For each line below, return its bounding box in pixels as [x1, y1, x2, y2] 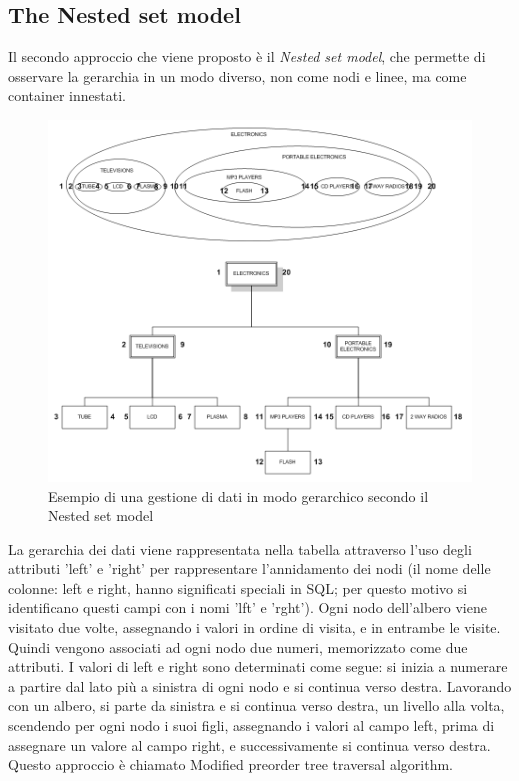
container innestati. [8, 85, 126, 106]
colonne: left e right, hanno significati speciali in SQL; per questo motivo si [8, 577, 468, 598]
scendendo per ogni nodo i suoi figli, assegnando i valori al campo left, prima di [8, 715, 495, 736]
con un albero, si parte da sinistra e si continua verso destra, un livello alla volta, [8, 695, 505, 716]
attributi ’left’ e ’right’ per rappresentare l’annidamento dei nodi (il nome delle [8, 558, 491, 579]
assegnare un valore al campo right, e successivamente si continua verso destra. [8, 734, 491, 755]
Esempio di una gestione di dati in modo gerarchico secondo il [48, 485, 429, 506]
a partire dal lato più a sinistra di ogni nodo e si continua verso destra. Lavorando [8, 675, 512, 696]
